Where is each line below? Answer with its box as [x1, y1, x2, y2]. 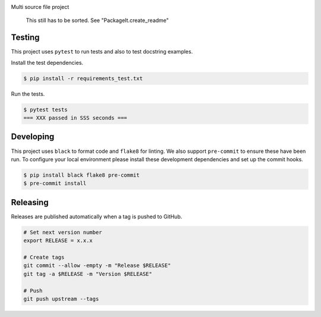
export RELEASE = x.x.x [23, 237, 93, 244]
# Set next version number [23, 229, 102, 236]
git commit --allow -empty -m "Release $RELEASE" [23, 262, 171, 269]
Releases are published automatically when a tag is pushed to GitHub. [11, 213, 182, 220]
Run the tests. [11, 90, 45, 98]
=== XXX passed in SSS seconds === [23, 115, 127, 121]
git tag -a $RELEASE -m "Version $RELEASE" [23, 271, 153, 277]
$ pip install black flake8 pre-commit [23, 171, 140, 178]
